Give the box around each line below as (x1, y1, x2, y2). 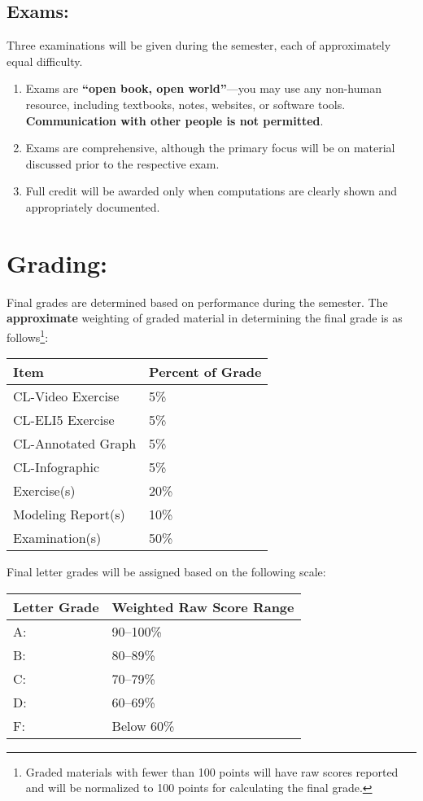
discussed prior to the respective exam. (25, 155, 220, 172)
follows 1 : (7, 326, 49, 345)
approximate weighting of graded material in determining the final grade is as (7, 309, 403, 326)
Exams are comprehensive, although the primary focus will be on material (25, 139, 395, 156)
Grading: (7, 246, 107, 279)
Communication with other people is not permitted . (25, 112, 324, 129)
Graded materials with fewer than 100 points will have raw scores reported (25, 763, 399, 780)
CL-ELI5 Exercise (13, 410, 115, 430)
